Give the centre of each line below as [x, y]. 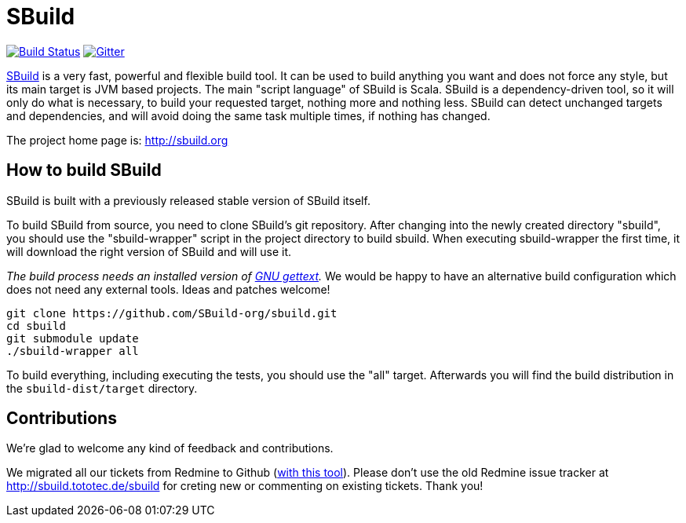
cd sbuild [36, 326]
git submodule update [73, 338]
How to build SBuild [84, 170]
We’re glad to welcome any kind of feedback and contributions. [170, 448]
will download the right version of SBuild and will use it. [149, 251]
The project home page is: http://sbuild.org [117, 140]
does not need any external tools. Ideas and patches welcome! [168, 289]
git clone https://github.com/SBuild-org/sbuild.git [172, 313]
